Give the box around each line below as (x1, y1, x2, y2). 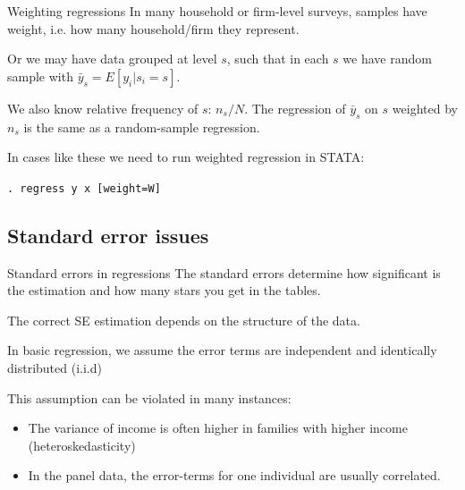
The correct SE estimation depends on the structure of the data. (7, 310, 360, 329)
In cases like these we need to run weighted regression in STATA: (7, 148, 365, 166)
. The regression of (244, 98, 346, 117)
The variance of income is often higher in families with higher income (28, 418, 408, 437)
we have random (342, 49, 432, 68)
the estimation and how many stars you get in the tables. (7, 281, 321, 300)
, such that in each (226, 49, 329, 68)
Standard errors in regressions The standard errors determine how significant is (7, 263, 441, 282)
